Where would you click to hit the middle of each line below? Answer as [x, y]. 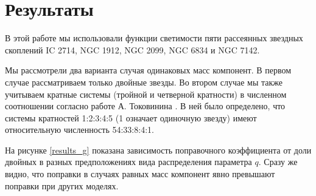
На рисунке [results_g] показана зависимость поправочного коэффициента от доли [158, 150]
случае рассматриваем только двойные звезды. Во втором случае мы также [144, 82]
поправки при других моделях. [62, 185]
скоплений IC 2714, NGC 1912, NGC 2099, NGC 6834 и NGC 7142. [132, 49]
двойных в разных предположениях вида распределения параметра [128, 162]
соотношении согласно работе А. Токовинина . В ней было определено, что [145, 106]
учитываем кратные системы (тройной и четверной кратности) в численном [146, 94]
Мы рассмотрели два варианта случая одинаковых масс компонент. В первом [148, 70]
